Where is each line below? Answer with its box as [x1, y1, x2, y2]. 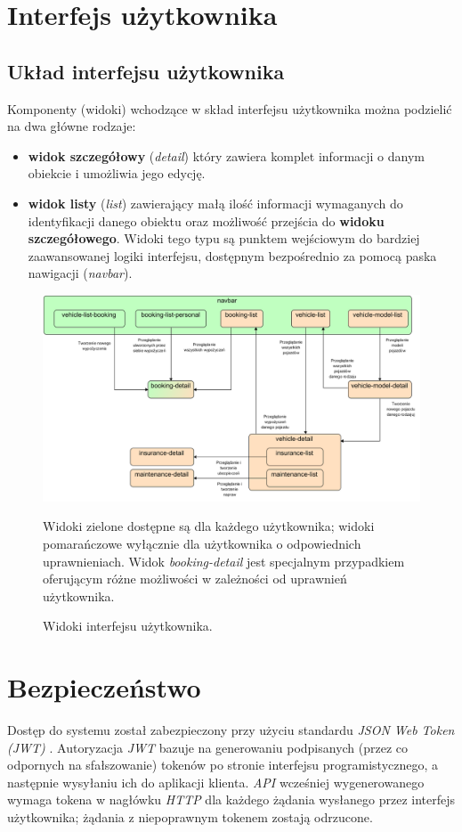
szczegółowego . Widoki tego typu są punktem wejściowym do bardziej [28, 229, 420, 248]
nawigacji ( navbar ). [28, 264, 133, 282]
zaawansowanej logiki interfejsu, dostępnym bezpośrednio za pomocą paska [28, 246, 437, 265]
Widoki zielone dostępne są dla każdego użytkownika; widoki [43, 517, 375, 535]
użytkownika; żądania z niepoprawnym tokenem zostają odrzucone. [7, 808, 373, 827]
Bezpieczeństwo [7, 669, 201, 706]
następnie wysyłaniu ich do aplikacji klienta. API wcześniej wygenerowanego [7, 772, 425, 791]
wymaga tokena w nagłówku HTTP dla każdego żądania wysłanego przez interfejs [7, 790, 456, 809]
